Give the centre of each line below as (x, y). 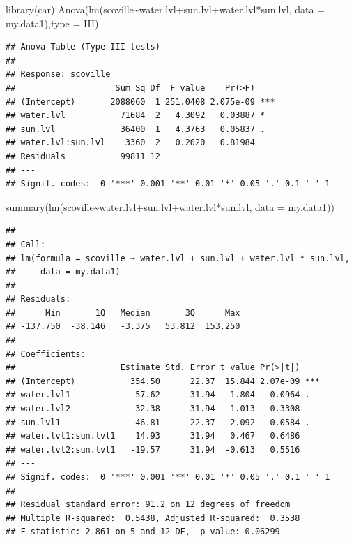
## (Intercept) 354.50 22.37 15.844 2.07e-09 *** (163, 381)
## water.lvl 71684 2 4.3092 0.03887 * (136, 116)
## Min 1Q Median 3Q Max (123, 313)
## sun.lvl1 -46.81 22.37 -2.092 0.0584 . (158, 422)
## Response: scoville (58, 74)
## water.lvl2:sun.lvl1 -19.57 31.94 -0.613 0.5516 (153, 449)
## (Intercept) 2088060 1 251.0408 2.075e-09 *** (140, 102)
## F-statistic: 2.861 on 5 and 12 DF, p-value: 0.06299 (143, 532)
